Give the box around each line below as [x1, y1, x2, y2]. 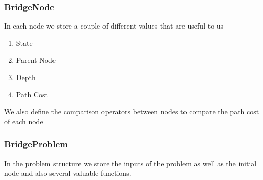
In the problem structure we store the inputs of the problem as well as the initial [4, 158, 257, 168]
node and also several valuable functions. [4, 168, 131, 178]
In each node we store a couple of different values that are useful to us [4, 20, 224, 31]
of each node [4, 116, 43, 126]
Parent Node [16, 55, 56, 65]
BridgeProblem [4, 138, 68, 150]
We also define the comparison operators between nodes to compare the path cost [4, 106, 259, 117]
